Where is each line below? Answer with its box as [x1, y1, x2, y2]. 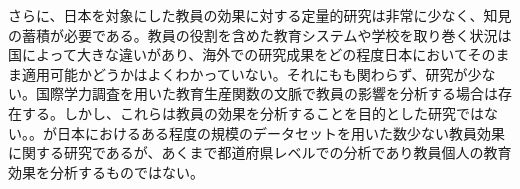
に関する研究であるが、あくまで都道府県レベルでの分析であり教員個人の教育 [8, 142, 512, 163]
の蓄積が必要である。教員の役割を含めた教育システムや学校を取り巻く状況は [8, 24, 512, 45]
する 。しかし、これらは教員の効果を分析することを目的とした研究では [21, 102, 484, 123]
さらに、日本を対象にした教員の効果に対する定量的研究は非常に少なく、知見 [8, 5, 512, 25]
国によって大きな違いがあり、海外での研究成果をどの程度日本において [8, 44, 468, 65]
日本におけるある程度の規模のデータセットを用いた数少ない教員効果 [56, 122, 505, 143]
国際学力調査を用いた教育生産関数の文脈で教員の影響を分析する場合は [35, 83, 498, 104]
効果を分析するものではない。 [8, 161, 204, 182]
